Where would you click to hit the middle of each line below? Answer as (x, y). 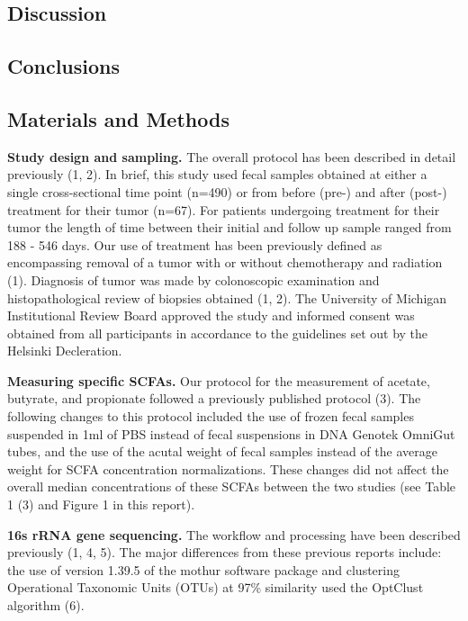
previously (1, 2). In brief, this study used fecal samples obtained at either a (217, 174)
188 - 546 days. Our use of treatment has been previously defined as (195, 244)
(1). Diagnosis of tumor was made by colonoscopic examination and (193, 279)
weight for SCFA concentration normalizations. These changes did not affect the (228, 468)
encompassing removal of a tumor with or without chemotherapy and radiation (225, 262)
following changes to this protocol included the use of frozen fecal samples (211, 416)
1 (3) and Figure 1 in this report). (101, 504)
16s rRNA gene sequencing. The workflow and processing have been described (234, 534)
